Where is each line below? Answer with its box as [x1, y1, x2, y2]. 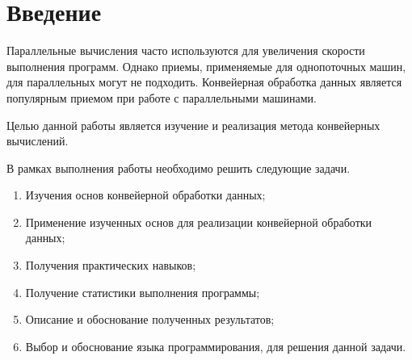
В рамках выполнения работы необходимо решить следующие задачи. [6, 159, 351, 176]
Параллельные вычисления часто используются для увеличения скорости [6, 42, 365, 59]
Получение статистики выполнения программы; [25, 283, 260, 300]
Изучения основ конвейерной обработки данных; [25, 186, 266, 203]
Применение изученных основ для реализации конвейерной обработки [25, 213, 372, 230]
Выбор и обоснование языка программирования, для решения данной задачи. [25, 337, 406, 354]
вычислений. [6, 132, 69, 149]
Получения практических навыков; [25, 257, 196, 274]
